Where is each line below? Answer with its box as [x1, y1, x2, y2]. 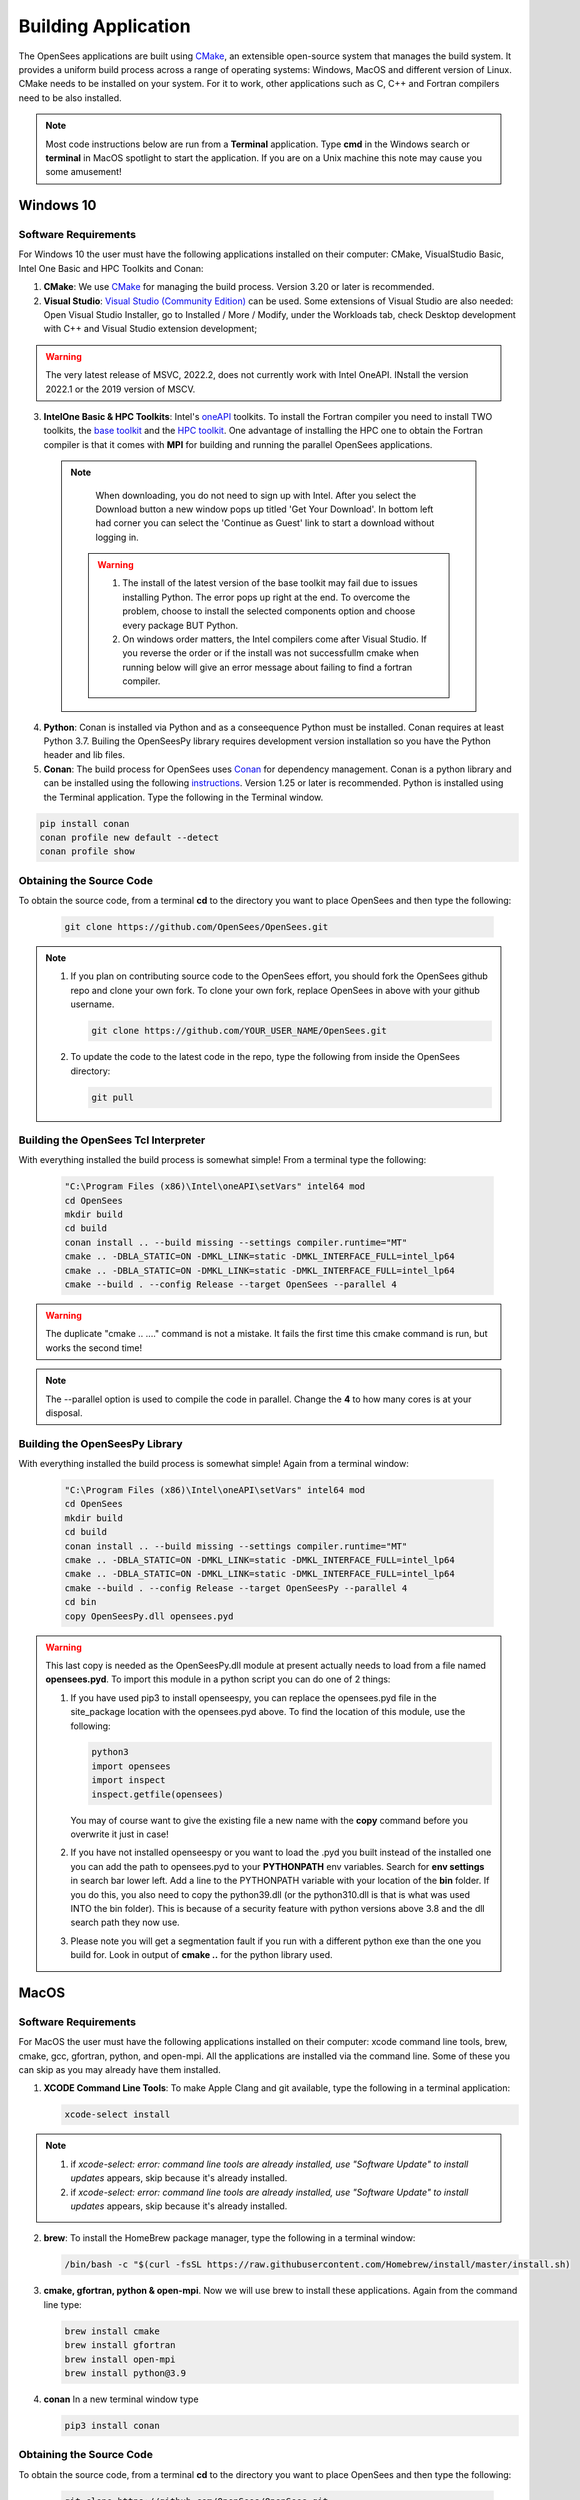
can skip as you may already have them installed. [18, 2064, 222, 2076]
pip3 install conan [64, 2420, 160, 2431]
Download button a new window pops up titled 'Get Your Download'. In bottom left [95, 503, 434, 515]
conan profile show [39, 846, 135, 857]
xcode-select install [64, 2109, 171, 2120]
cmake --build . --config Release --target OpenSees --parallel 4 [64, 1278, 397, 1290]
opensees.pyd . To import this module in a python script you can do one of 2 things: [45, 1673, 391, 1685]
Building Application [18, 15, 191, 37]
